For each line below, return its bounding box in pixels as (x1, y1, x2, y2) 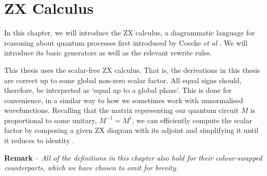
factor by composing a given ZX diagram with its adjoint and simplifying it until (4, 125, 259, 135)
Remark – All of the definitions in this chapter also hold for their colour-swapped (4, 152, 262, 163)
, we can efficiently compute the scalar (132, 114, 253, 125)
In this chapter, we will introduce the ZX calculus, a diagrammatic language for (4, 27, 255, 38)
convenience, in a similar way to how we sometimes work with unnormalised (4, 94, 243, 105)
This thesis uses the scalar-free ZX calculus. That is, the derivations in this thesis (4, 64, 260, 75)
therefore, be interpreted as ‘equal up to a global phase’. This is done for (4, 85, 232, 95)
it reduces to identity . (4, 135, 74, 146)
